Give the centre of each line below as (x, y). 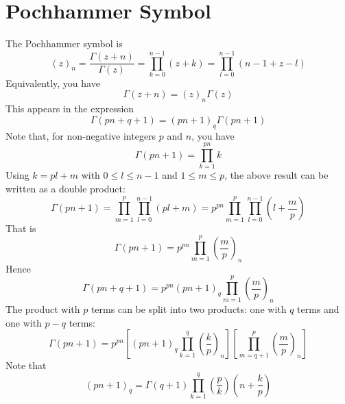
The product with (43, 309)
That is (21, 228)
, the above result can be (276, 175)
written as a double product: (66, 188)
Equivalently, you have (53, 83)
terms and (318, 309)
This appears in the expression (70, 109)
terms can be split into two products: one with (189, 309)
